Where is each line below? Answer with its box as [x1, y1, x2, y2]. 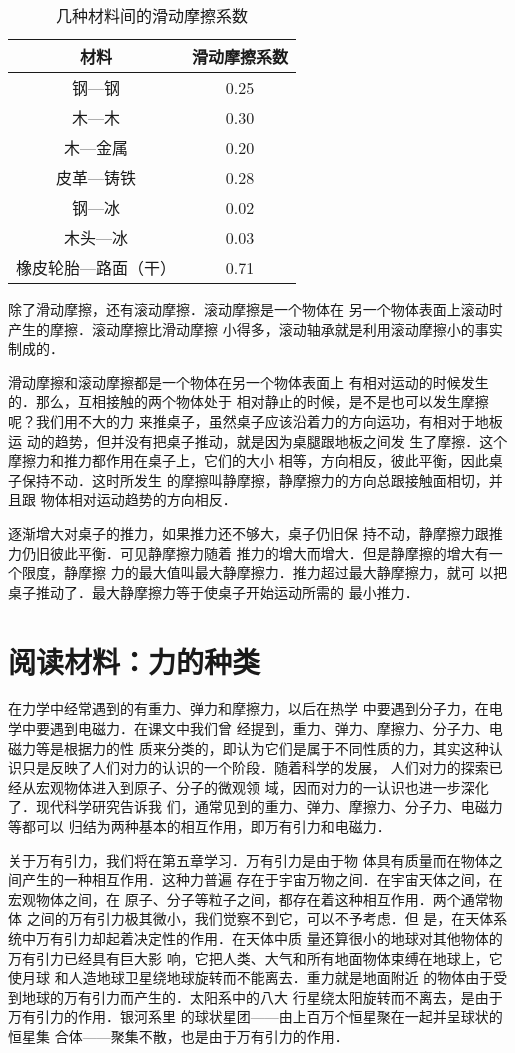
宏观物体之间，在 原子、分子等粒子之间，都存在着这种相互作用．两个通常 [8, 888, 489, 909]
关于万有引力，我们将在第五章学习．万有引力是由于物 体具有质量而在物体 [8, 849, 489, 870]
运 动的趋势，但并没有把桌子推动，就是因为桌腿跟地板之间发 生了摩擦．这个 [8, 430, 508, 451]
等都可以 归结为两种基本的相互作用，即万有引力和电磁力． [8, 816, 391, 836]
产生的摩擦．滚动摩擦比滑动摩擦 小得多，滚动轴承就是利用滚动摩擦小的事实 [8, 318, 503, 339]
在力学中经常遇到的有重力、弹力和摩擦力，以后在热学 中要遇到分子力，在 [8, 698, 489, 719]
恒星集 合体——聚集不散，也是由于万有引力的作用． [8, 1025, 349, 1046]
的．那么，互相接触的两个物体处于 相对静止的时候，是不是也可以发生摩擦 [8, 391, 489, 412]
